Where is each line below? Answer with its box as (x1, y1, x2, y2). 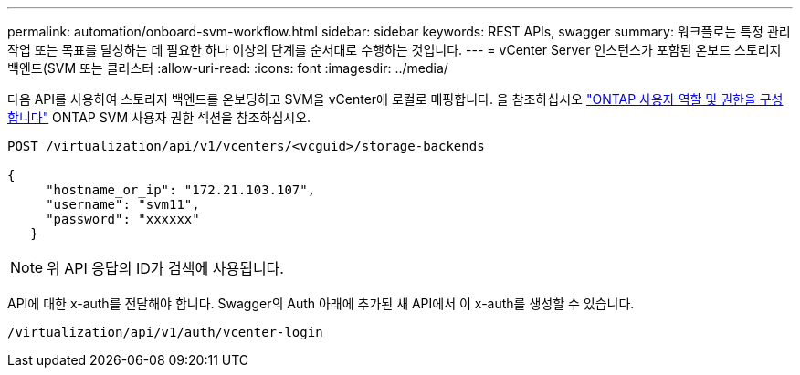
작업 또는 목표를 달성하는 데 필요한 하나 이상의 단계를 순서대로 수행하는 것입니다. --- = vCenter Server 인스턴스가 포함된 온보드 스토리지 (7, 42, 782, 57)
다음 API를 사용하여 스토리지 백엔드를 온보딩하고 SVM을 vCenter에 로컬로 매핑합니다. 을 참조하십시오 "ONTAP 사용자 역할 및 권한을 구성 (7, 91, 784, 107)
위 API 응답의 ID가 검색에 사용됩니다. (47, 259, 284, 277)
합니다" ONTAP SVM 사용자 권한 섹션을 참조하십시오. (7, 109, 311, 125)
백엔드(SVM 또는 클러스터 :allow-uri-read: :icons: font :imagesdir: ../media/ (7, 60, 448, 76)
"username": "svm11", (46, 197, 200, 212)
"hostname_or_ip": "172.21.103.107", (46, 182, 316, 197)
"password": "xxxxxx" (46, 212, 200, 226)
